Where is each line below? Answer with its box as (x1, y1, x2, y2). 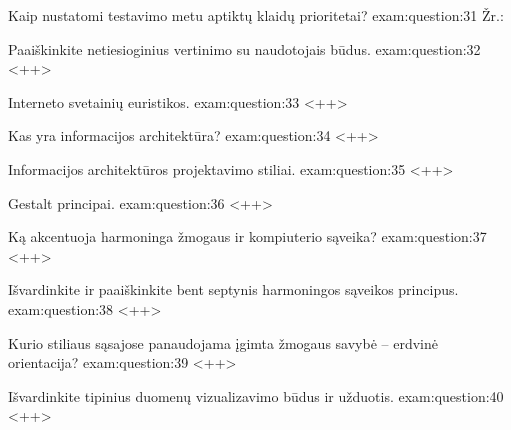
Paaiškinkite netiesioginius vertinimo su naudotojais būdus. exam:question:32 (8, 38, 481, 59)
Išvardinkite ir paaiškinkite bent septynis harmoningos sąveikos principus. (8, 279, 459, 300)
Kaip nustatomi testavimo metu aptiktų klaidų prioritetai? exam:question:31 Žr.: (8, 5, 504, 25)
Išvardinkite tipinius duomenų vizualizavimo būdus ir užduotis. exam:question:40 (8, 385, 504, 406)
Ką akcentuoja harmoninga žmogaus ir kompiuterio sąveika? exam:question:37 (8, 226, 487, 247)
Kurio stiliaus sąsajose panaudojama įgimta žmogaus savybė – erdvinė (8, 332, 438, 353)
